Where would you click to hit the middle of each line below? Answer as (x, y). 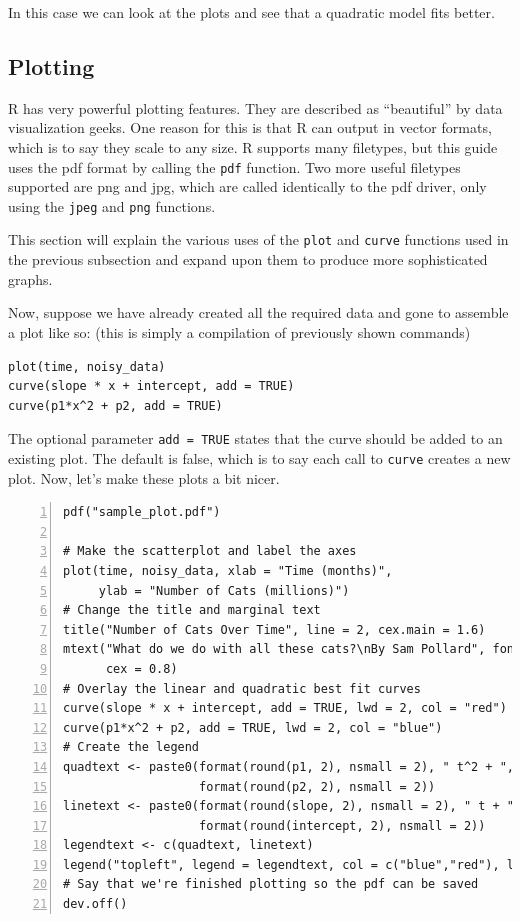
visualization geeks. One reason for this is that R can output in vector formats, (250, 127)
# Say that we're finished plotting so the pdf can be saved (271, 884)
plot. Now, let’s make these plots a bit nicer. (144, 477)
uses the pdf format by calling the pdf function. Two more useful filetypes (234, 166)
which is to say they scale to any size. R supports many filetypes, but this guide (253, 146)
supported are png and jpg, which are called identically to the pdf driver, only (247, 186)
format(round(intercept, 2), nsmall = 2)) (342, 825)
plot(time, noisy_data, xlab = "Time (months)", (228, 570)
